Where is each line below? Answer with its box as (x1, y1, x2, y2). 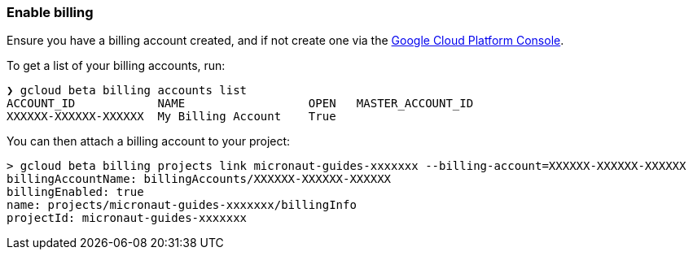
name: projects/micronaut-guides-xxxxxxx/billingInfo (7, 198, 357, 212)
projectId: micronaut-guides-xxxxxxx (7, 211, 248, 225)
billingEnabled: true (7, 185, 144, 199)
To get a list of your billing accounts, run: (7, 59, 226, 73)
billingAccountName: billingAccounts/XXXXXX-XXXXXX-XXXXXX (7, 172, 392, 186)
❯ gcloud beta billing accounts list (7, 84, 248, 98)
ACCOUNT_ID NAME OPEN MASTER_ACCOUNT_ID (7, 97, 474, 111)
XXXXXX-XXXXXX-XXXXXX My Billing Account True (7, 110, 336, 124)
